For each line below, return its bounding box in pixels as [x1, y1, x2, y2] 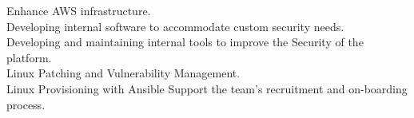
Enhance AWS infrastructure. [6, 2, 151, 18]
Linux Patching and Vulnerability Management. [6, 65, 241, 81]
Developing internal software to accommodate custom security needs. [6, 18, 344, 34]
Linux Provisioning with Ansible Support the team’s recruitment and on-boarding [6, 80, 408, 96]
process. [6, 96, 46, 112]
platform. [6, 49, 52, 65]
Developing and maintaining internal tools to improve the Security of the [6, 33, 364, 50]
